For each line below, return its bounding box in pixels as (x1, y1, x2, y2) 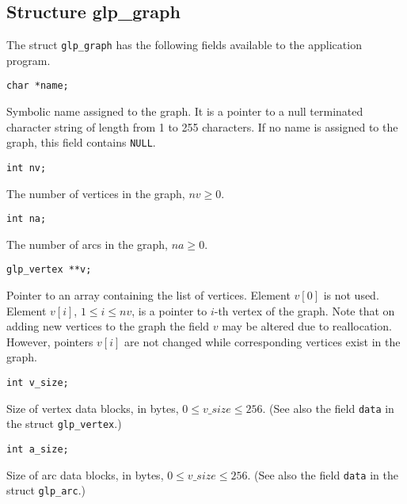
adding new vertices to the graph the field (6, 318, 210, 334)
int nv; (6, 162, 47, 174)
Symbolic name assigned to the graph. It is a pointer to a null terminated (6, 103, 363, 120)
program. (6, 52, 51, 68)
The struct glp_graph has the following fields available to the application (6, 36, 362, 53)
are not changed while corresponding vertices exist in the (124, 333, 401, 349)
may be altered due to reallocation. (222, 318, 392, 334)
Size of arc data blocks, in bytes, (6, 466, 164, 483)
